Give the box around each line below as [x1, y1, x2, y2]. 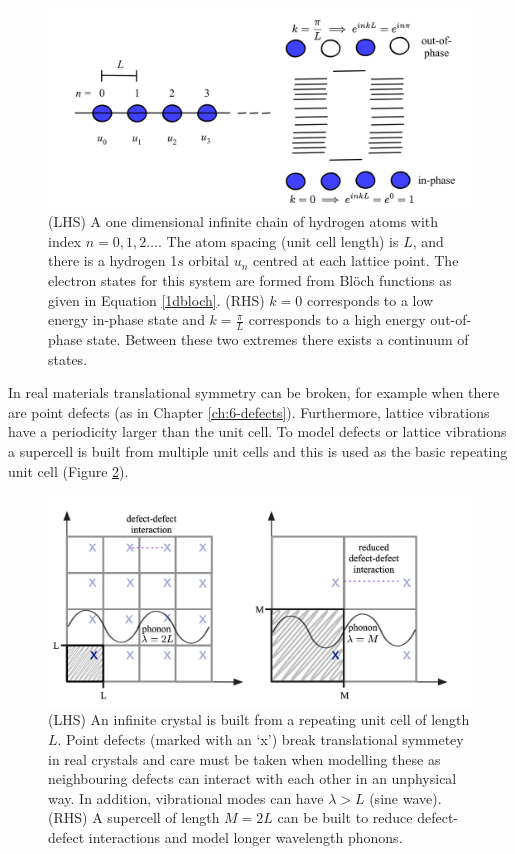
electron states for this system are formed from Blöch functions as [48, 269, 452, 290]
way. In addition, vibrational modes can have [48, 787, 324, 808]
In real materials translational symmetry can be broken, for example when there [8, 382, 500, 403]
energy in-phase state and [48, 309, 205, 330]
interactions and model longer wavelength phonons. [88, 827, 403, 848]
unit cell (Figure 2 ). [8, 460, 129, 481]
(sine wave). [369, 787, 442, 808]
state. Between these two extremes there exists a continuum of [86, 328, 469, 349]
